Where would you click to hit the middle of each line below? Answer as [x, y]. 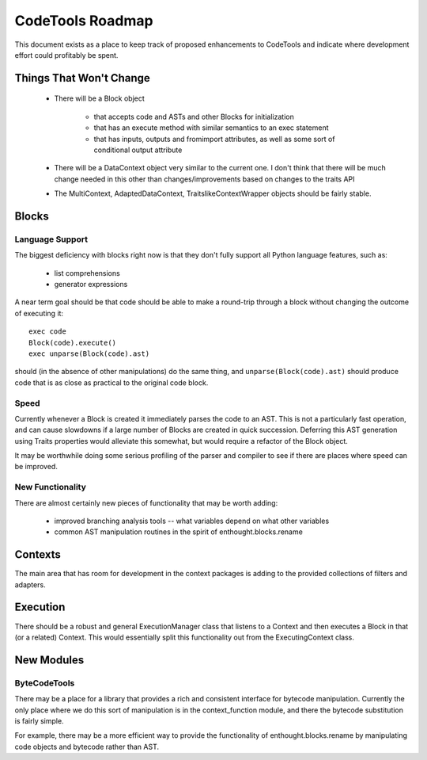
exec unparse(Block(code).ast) [89, 353]
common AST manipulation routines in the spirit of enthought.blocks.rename [179, 532]
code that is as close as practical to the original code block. [111, 382]
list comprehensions [87, 273]
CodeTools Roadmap [84, 21]
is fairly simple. [39, 720]
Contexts [38, 555]
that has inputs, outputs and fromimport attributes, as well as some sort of [214, 139]
